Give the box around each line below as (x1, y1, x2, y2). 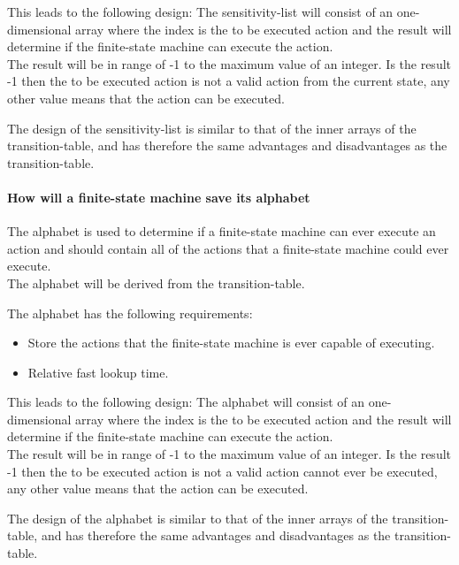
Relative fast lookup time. (27, 363, 169, 381)
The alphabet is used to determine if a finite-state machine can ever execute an (7, 222, 436, 241)
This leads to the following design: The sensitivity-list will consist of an (7, 3, 394, 20)
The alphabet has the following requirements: (7, 303, 253, 322)
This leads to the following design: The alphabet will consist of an (7, 393, 365, 411)
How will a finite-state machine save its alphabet (7, 187, 310, 206)
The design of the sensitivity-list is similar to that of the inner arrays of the (7, 118, 417, 137)
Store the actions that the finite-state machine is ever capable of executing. (27, 333, 435, 352)
